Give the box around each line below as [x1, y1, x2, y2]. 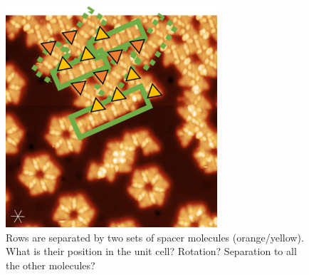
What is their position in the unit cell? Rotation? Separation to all [6, 244, 297, 259]
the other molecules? [6, 257, 95, 272]
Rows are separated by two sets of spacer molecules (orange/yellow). [6, 229, 304, 244]
